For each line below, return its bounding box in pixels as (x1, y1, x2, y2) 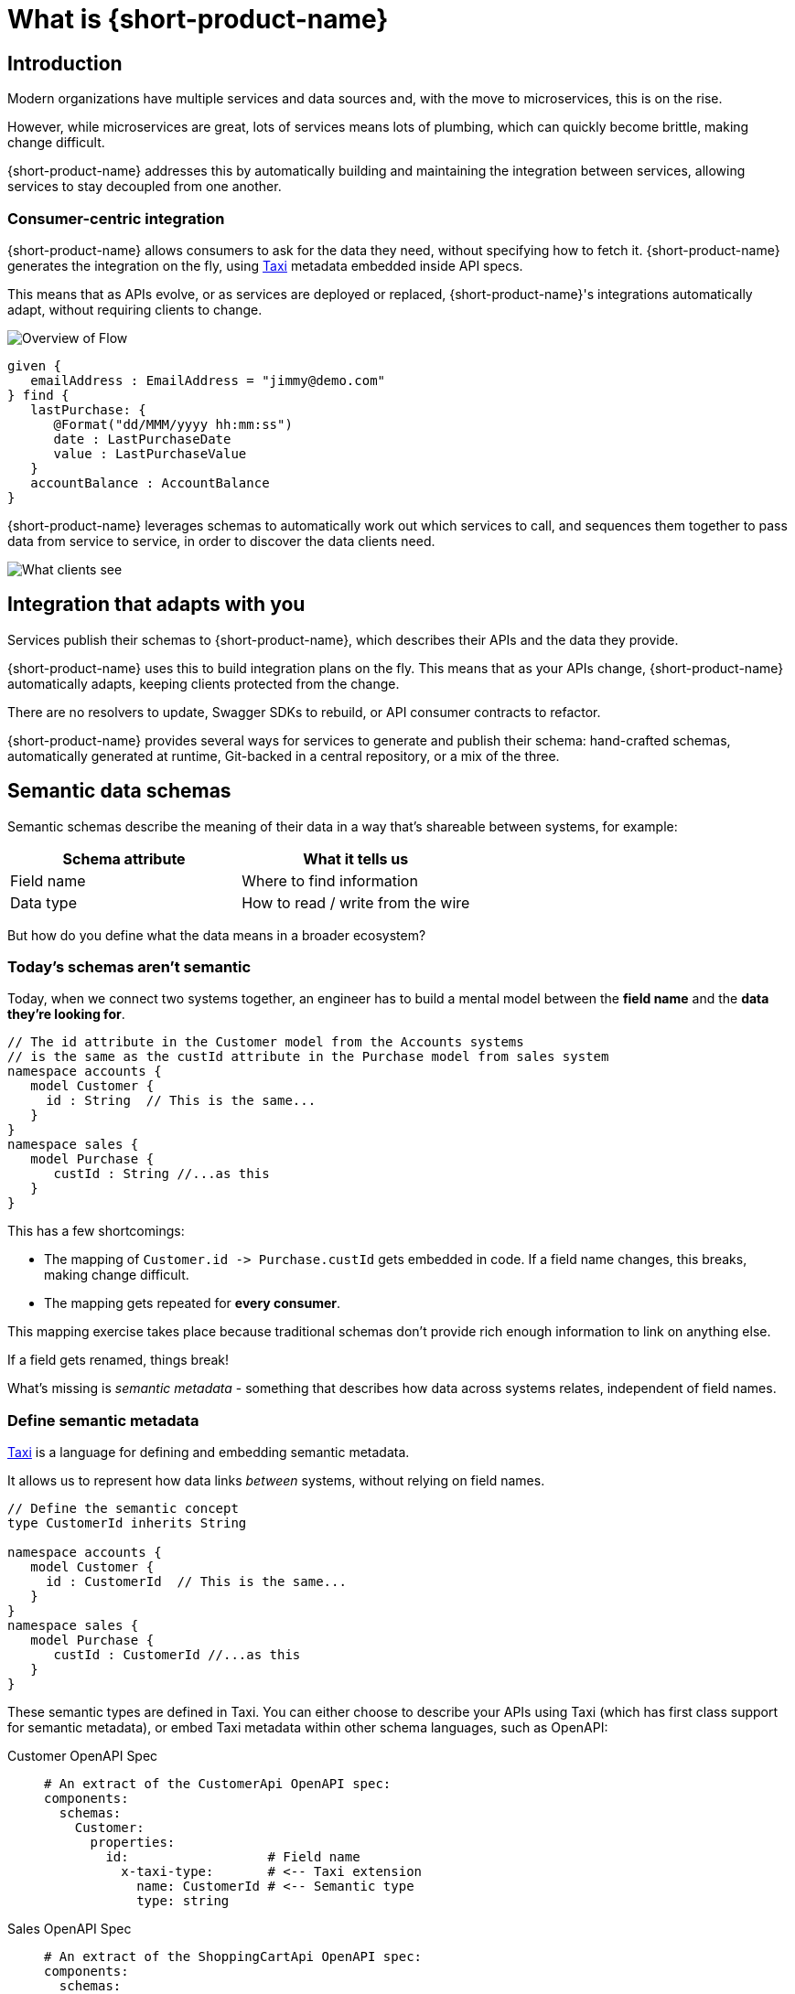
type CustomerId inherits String (7, 1516, 247, 1531)
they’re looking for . (7, 1006, 125, 1023)
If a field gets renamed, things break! (7, 1352, 230, 1368)
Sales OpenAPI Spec (7, 1921, 132, 1937)
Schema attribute (62, 849, 186, 868)
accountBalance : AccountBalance (30, 475, 270, 490)
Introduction (7, 51, 123, 75)
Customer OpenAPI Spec (7, 1748, 158, 1764)
